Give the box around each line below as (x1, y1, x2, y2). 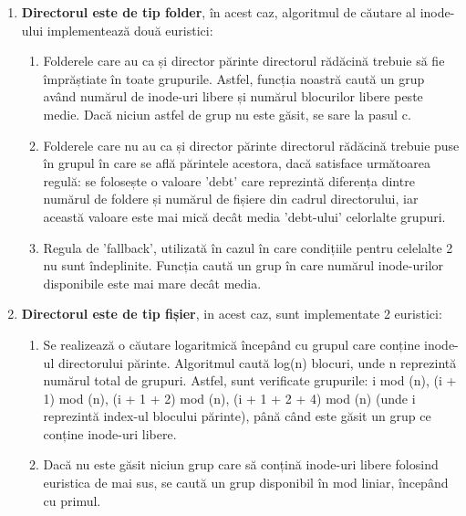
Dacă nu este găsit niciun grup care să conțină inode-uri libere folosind (43, 455, 439, 474)
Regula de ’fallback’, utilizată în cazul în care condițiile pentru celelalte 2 (43, 237, 453, 257)
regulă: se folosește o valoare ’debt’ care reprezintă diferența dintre (43, 171, 415, 190)
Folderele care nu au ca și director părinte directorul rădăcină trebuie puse (43, 135, 460, 154)
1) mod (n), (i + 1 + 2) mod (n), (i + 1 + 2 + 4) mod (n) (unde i (43, 388, 416, 407)
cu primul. (43, 490, 101, 510)
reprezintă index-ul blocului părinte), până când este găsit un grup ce (43, 406, 431, 426)
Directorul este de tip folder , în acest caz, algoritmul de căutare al (21, 3, 416, 21)
